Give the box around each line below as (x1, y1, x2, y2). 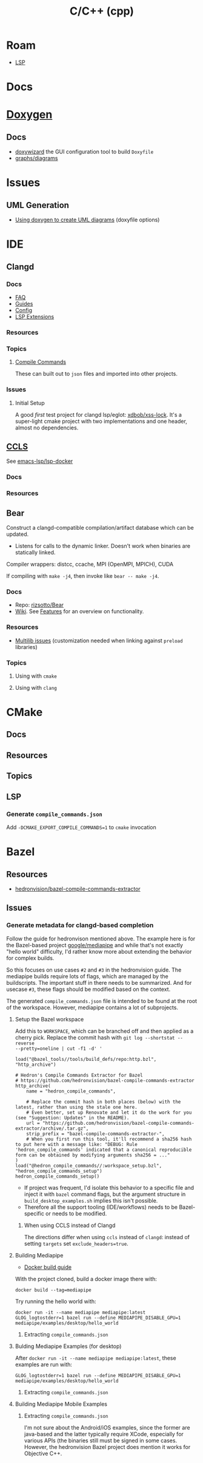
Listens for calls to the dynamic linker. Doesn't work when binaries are (15, 542, 191, 549)
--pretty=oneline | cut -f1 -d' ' (15, 1045, 102, 1052)
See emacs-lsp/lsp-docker (6, 457, 73, 465)
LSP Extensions (15, 313, 55, 320)
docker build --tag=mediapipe (15, 1287, 92, 1293)
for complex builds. (6, 954, 55, 962)
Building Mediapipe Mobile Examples (15, 1400, 108, 1408)
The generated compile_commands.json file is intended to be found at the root (6, 997, 198, 1004)
